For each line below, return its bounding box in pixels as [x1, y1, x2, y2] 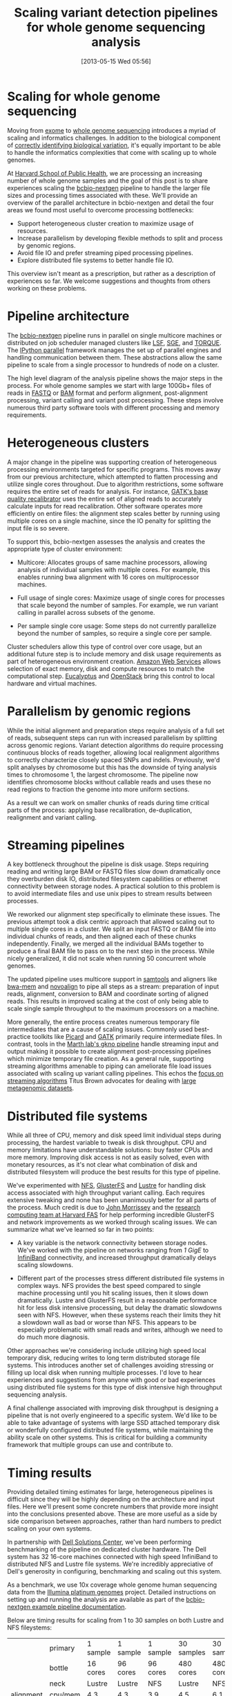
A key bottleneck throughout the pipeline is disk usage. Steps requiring [7, 860, 209, 869]
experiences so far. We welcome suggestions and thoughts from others [7, 277, 211, 285]
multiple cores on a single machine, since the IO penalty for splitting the [7, 517, 211, 525]
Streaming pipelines [7, 837, 125, 853]
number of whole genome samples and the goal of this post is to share [7, 176, 209, 185]
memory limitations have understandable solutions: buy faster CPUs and [7, 1146, 213, 1154]
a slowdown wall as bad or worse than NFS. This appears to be [17, 1318, 197, 1327]
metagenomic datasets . [7, 1084, 75, 1092]
